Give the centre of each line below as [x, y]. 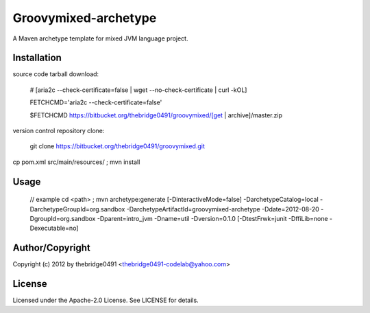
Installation [37, 58]
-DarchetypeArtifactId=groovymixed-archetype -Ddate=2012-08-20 [223, 209]
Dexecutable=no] [54, 228]
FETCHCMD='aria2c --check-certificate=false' [96, 102]
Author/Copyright [51, 248]
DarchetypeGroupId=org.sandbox [77, 209]
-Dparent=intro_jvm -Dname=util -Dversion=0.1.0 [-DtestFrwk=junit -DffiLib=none [212, 218]
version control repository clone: [59, 131]
